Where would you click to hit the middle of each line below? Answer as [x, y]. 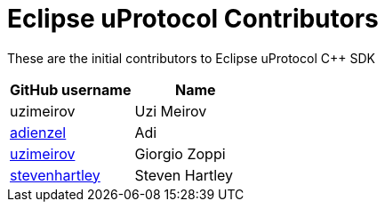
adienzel [38, 132]
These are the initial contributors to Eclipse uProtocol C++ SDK [191, 58]
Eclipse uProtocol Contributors [193, 19]
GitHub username [71, 89]
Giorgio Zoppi [180, 153]
